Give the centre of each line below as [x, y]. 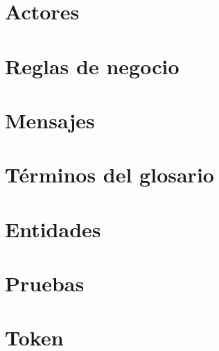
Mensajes [50, 120]
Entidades [53, 229]
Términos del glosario [109, 174]
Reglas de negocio [92, 66]
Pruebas [45, 283]
